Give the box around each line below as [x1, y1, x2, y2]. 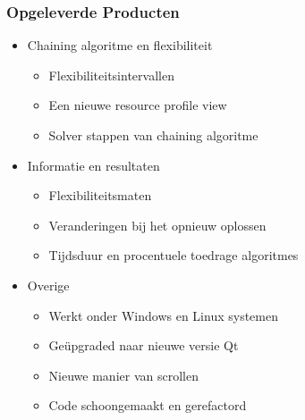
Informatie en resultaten [27, 155, 160, 174]
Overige [27, 275, 70, 294]
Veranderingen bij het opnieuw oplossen [48, 215, 267, 234]
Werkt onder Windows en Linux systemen [48, 306, 278, 324]
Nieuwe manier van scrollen [48, 365, 199, 384]
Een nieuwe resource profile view [48, 96, 227, 114]
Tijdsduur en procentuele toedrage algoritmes [48, 246, 299, 265]
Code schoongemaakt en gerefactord [48, 396, 247, 415]
